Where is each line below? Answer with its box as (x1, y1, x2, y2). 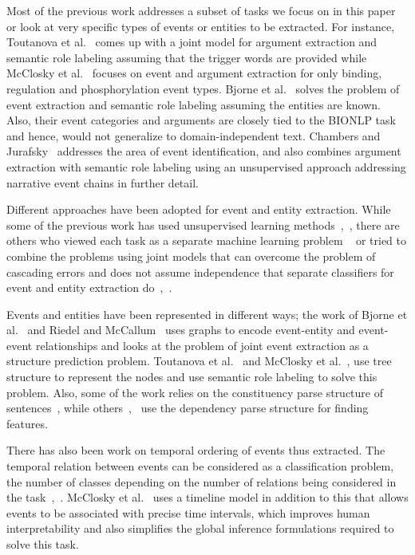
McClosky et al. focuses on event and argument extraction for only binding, (6, 65, 382, 81)
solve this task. (6, 536, 79, 552)
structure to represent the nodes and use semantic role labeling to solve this (6, 368, 377, 385)
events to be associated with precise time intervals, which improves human (6, 504, 370, 521)
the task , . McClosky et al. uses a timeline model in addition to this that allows (6, 489, 409, 506)
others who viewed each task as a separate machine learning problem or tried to (6, 232, 406, 249)
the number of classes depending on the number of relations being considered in (6, 473, 397, 490)
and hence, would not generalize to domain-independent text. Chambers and (6, 127, 381, 144)
